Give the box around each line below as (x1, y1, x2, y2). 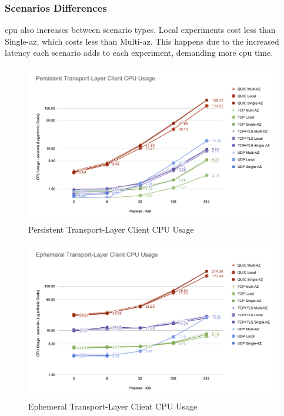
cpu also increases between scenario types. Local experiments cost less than (5, 24, 276, 36)
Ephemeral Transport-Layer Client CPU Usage (28, 400, 198, 412)
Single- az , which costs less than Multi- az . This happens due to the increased (5, 35, 279, 47)
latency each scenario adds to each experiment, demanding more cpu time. (5, 46, 273, 59)
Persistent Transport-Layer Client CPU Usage (28, 223, 194, 235)
